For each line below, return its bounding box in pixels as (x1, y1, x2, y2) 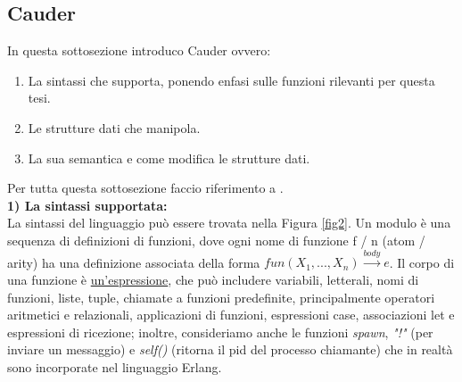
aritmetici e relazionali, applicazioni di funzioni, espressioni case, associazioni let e (7, 305, 455, 324)
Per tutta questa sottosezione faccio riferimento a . (7, 179, 284, 197)
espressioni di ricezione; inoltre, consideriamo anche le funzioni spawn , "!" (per (7, 322, 433, 341)
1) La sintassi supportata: (7, 195, 168, 214)
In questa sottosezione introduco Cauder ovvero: (7, 41, 271, 60)
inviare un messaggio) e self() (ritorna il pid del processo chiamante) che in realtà (7, 340, 453, 359)
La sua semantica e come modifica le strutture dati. (28, 148, 310, 167)
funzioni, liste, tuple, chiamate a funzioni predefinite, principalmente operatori (7, 287, 435, 306)
